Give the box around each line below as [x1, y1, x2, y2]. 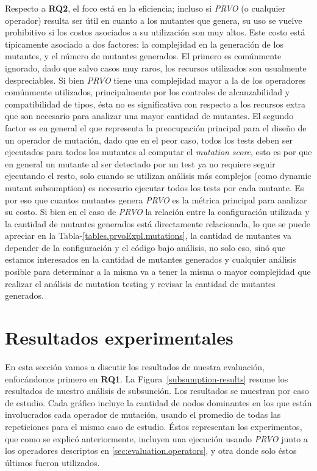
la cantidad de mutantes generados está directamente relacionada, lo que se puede [5, 217, 310, 230]
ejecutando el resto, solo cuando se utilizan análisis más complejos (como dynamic [5, 169, 312, 182]
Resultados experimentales [5, 325, 233, 350]
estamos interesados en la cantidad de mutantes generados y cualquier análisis [5, 253, 296, 266]
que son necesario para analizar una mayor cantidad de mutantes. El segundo [5, 109, 294, 122]
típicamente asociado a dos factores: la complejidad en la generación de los [5, 37, 283, 50]
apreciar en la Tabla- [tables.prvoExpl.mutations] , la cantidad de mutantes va [5, 229, 291, 242]
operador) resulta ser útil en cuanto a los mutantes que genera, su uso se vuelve [5, 13, 302, 26]
